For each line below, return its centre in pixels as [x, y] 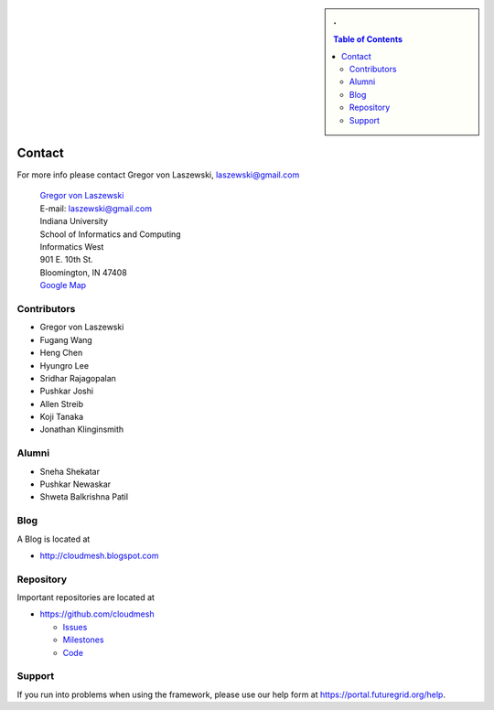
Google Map [63, 285]
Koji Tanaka [62, 417]
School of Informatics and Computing [111, 234]
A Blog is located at [54, 539]
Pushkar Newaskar [75, 484]
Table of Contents [368, 39]
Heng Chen [61, 353]
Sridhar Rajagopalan [78, 378]
